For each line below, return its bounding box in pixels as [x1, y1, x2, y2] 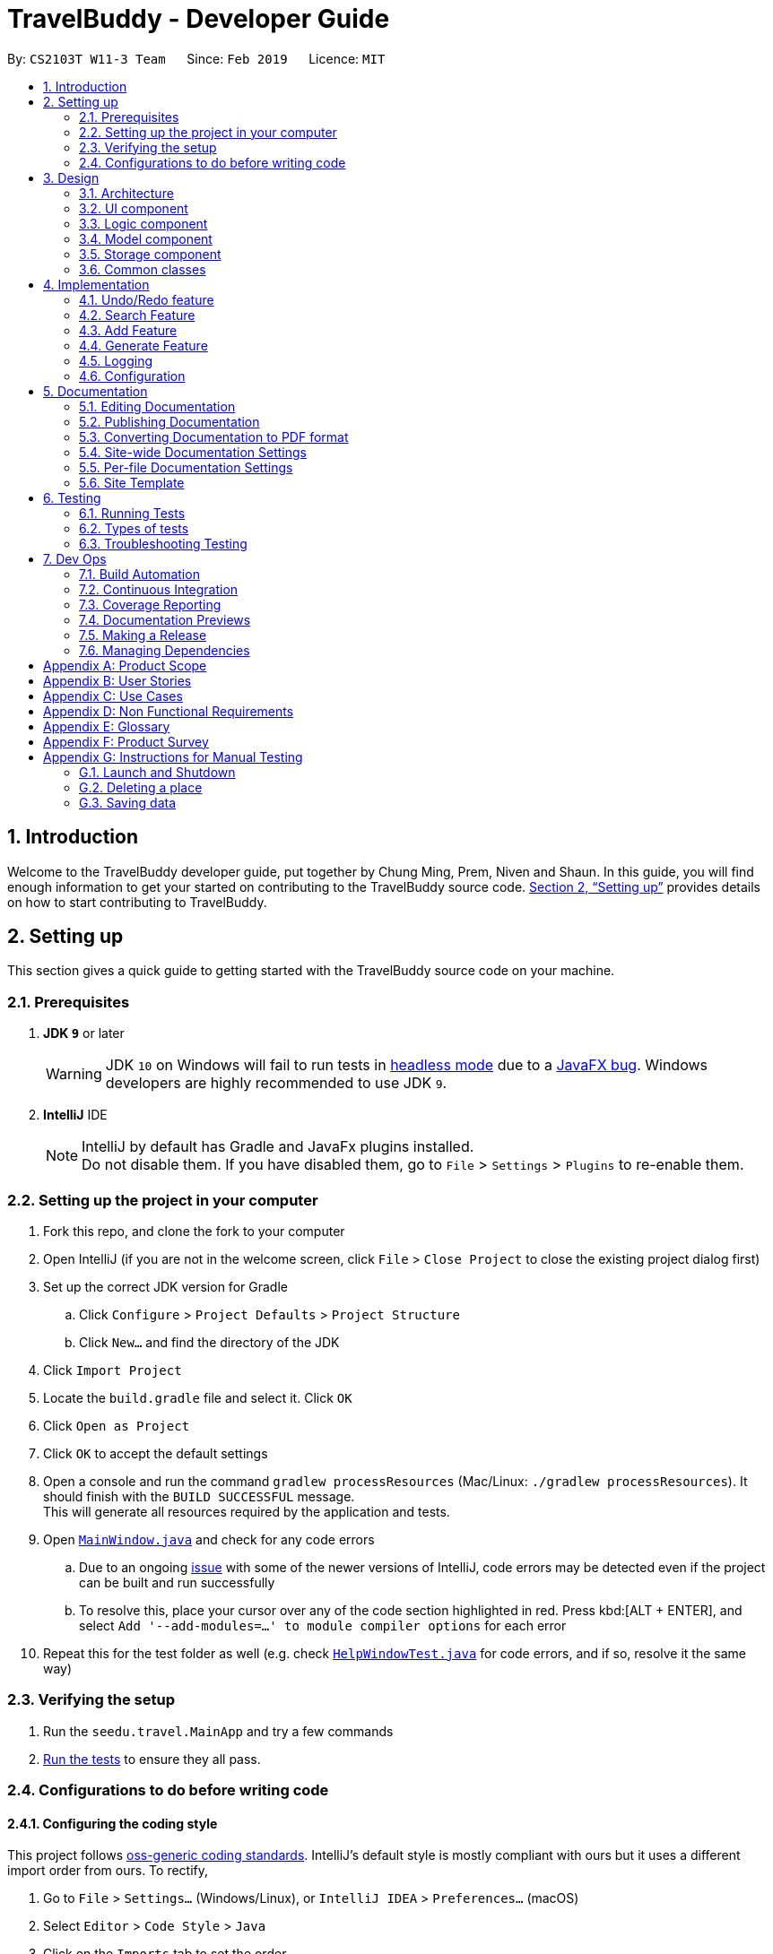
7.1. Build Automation [79, 566, 200, 582]
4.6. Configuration [79, 367, 186, 384]
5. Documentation [43, 383, 148, 399]
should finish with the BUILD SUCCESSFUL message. [43, 1488, 355, 1504]
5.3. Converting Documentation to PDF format [79, 428, 349, 445]
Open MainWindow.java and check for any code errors [43, 1531, 375, 1547]
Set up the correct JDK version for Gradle [43, 1278, 288, 1294]
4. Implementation [43, 276, 150, 292]
